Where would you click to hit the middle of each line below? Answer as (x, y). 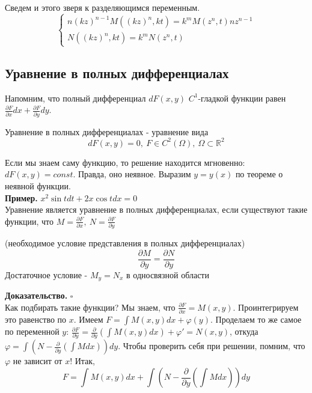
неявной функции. (38, 186)
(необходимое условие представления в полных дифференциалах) (125, 243)
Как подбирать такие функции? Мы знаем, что (90, 307)
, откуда (244, 331)
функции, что (29, 221)
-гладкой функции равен (242, 98)
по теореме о (259, 174)
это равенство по (36, 319)
